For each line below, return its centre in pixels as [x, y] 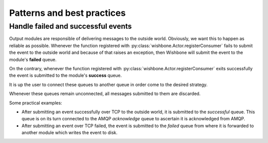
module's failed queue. [33, 59]
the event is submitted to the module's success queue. [66, 75]
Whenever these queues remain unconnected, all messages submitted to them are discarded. [105, 94]
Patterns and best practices [67, 13]
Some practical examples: [35, 103]
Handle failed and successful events [70, 26]
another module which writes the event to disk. [69, 133]
